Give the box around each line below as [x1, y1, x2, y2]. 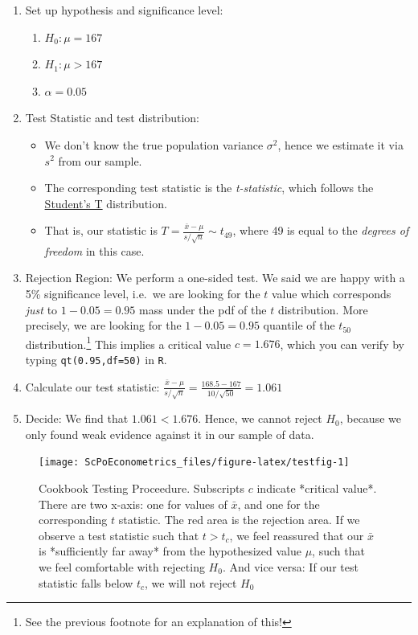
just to [25, 301, 58, 317]
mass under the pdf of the [139, 301, 267, 317]
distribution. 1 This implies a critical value [25, 333, 232, 352]
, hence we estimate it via [277, 136, 404, 153]
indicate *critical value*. [256, 479, 377, 496]
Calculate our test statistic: [25, 378, 160, 395]
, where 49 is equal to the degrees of [232, 222, 409, 239]
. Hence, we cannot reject [198, 410, 322, 427]
